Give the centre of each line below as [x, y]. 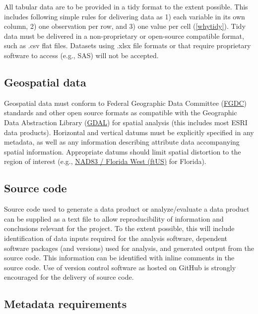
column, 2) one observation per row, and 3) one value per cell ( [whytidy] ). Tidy [125, 26]
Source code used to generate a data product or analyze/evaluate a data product [127, 209]
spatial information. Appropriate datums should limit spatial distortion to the [123, 151]
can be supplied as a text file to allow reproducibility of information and [114, 218]
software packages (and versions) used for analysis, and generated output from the [129, 248]
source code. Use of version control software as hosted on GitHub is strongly [120, 267]
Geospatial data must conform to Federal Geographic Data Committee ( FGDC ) [126, 103]
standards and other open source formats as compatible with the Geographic [121, 113]
